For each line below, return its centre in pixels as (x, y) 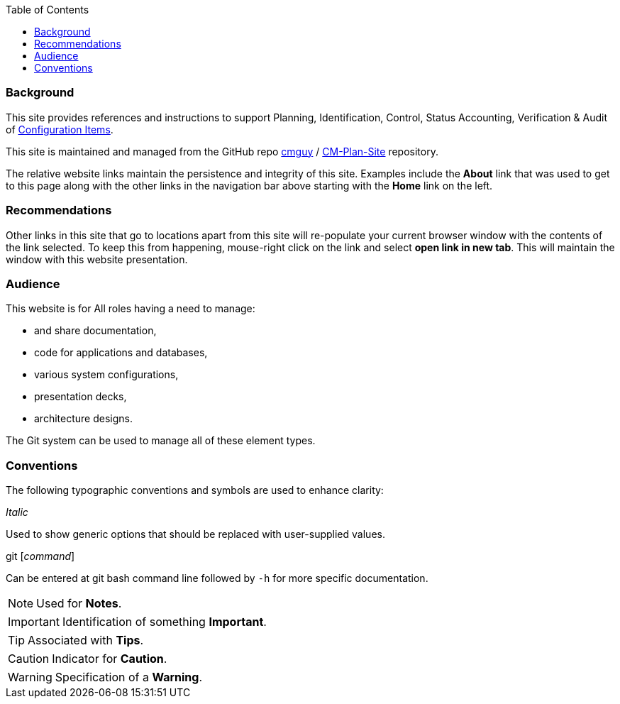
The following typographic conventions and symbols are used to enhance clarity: (195, 490)
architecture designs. (83, 419)
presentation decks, (81, 397)
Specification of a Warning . (129, 677)
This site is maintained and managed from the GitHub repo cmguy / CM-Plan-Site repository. (222, 151)
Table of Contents (48, 10)
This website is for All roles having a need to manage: (131, 309)
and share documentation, (95, 331)
